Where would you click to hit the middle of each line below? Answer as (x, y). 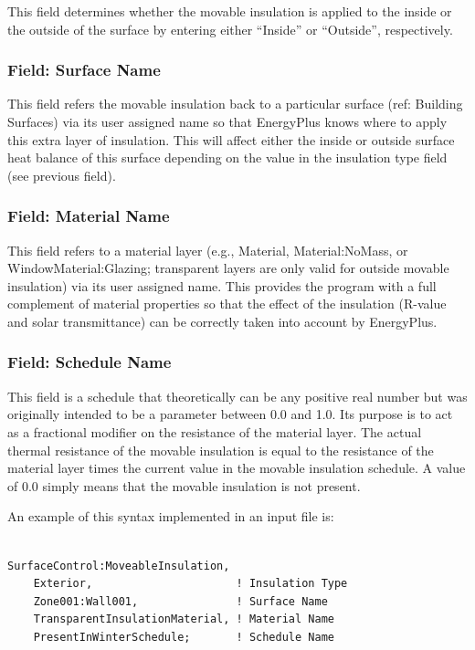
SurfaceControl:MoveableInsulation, (119, 566)
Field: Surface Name (84, 70)
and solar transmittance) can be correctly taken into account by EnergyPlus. (222, 321)
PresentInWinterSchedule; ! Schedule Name (184, 637)
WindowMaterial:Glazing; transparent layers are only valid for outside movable (228, 268)
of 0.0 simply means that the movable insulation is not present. (184, 485)
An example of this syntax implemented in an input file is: (171, 516)
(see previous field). (62, 175)
